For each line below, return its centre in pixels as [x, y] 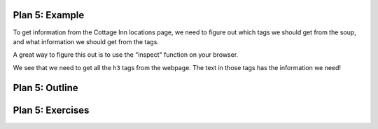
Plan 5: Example [49, 15]
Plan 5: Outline [45, 88]
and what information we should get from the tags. [86, 41]
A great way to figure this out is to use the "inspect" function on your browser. [126, 55]
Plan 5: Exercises [51, 110]
